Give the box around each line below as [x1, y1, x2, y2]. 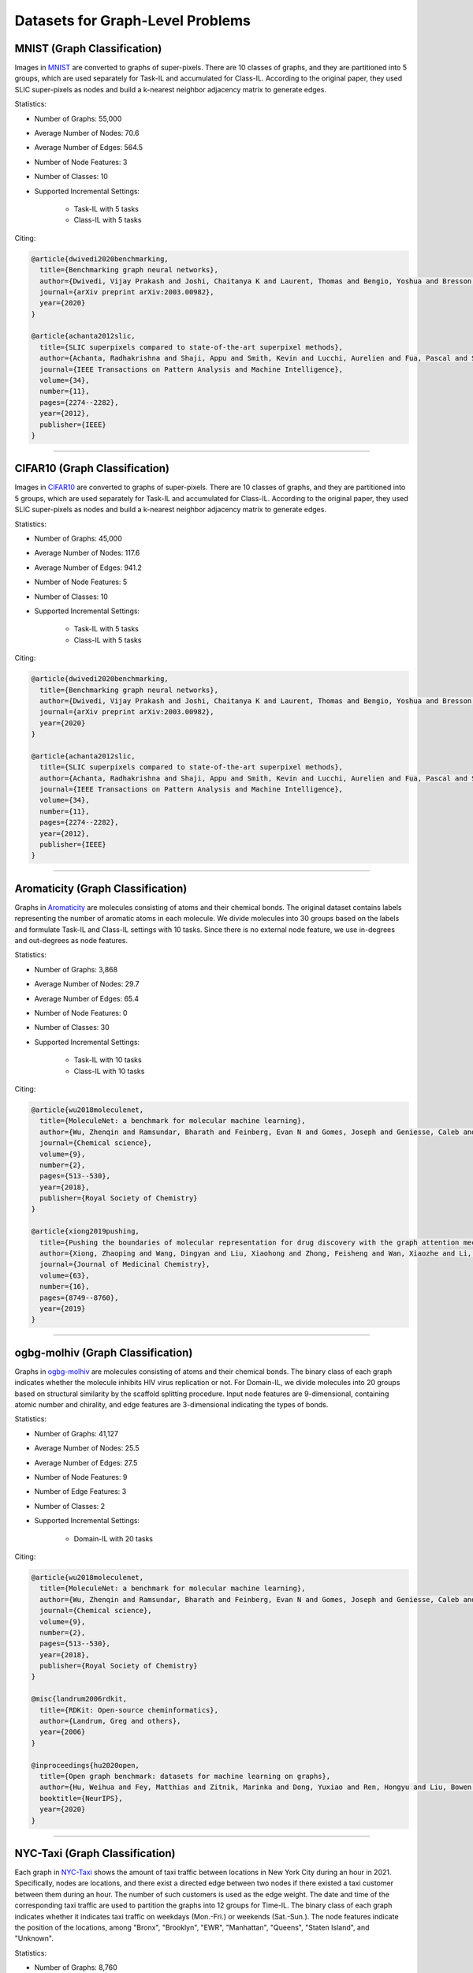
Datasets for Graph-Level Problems [14, 12, 251, 29]
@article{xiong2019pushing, [31, 1227, 140, 1236]
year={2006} [39, 1728, 86, 1736]
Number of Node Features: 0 [34, 1009, 128, 1018]
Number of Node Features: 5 [34, 577, 128, 587]
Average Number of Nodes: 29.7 [34, 979, 140, 989]
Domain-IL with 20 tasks [73, 1533, 154, 1543]
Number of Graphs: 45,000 [34, 533, 122, 544]
